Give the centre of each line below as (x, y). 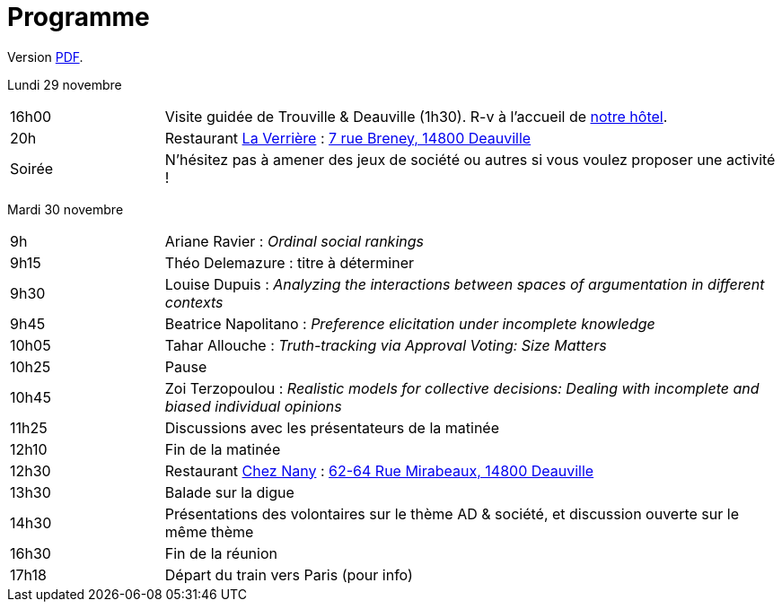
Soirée (32, 168)
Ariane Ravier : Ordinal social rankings (294, 241)
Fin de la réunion (221, 553)
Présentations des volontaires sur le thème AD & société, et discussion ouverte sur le (452, 513)
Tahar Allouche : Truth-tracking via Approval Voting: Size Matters (386, 345)
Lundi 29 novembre (65, 84)
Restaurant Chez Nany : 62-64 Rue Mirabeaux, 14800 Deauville (379, 470)
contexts (194, 302)
